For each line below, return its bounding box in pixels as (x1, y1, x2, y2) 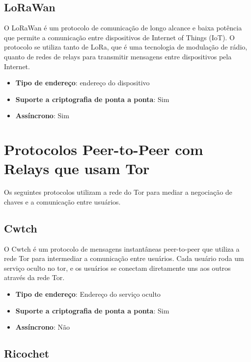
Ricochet (4, 346, 50, 361)
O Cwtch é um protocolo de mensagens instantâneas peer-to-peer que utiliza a (4, 243, 240, 254)
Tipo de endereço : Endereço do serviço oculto (15, 289, 161, 299)
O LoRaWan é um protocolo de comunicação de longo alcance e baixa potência (4, 23, 242, 33)
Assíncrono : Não (15, 322, 70, 332)
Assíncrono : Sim (15, 110, 69, 121)
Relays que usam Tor (4, 158, 150, 179)
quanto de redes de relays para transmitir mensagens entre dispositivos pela (4, 51, 232, 61)
